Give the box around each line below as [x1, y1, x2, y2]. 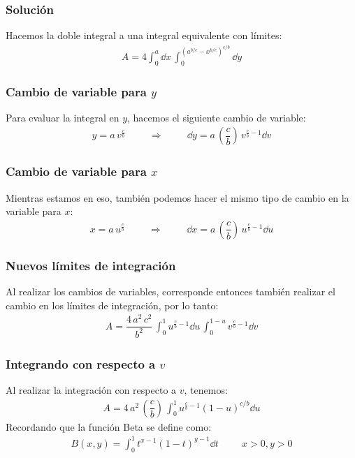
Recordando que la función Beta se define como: [6, 419, 212, 434]
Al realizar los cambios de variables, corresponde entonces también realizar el [6, 284, 335, 299]
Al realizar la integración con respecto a [6, 383, 177, 397]
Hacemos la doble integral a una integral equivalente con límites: [6, 28, 282, 43]
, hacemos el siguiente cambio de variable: [127, 110, 306, 124]
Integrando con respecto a [6, 355, 156, 372]
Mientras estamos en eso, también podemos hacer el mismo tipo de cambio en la [6, 190, 349, 205]
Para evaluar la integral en [6, 110, 119, 124]
